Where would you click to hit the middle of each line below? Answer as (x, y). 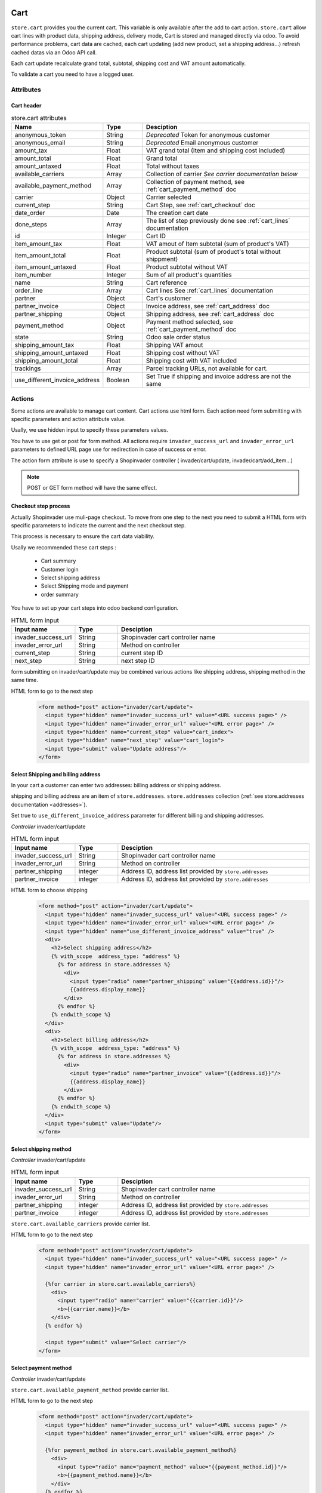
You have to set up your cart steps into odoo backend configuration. (95, 608)
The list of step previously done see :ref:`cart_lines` (218, 220)
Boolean (118, 380)
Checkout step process (41, 506)
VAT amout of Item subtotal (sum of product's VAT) (217, 244)
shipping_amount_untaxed (52, 352)
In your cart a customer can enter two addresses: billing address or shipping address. (116, 785)
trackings (28, 368)
